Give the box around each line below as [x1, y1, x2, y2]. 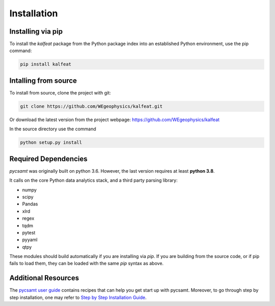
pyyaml [22, 237, 38, 243]
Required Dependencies [9, 154, 88, 163]
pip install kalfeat [20, 61, 71, 67]
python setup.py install [20, 139, 82, 146]
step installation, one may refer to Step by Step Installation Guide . [9, 294, 147, 300]
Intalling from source [9, 76, 77, 85]
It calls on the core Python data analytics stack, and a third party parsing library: [9, 177, 178, 183]
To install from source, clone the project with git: [9, 89, 112, 96]
